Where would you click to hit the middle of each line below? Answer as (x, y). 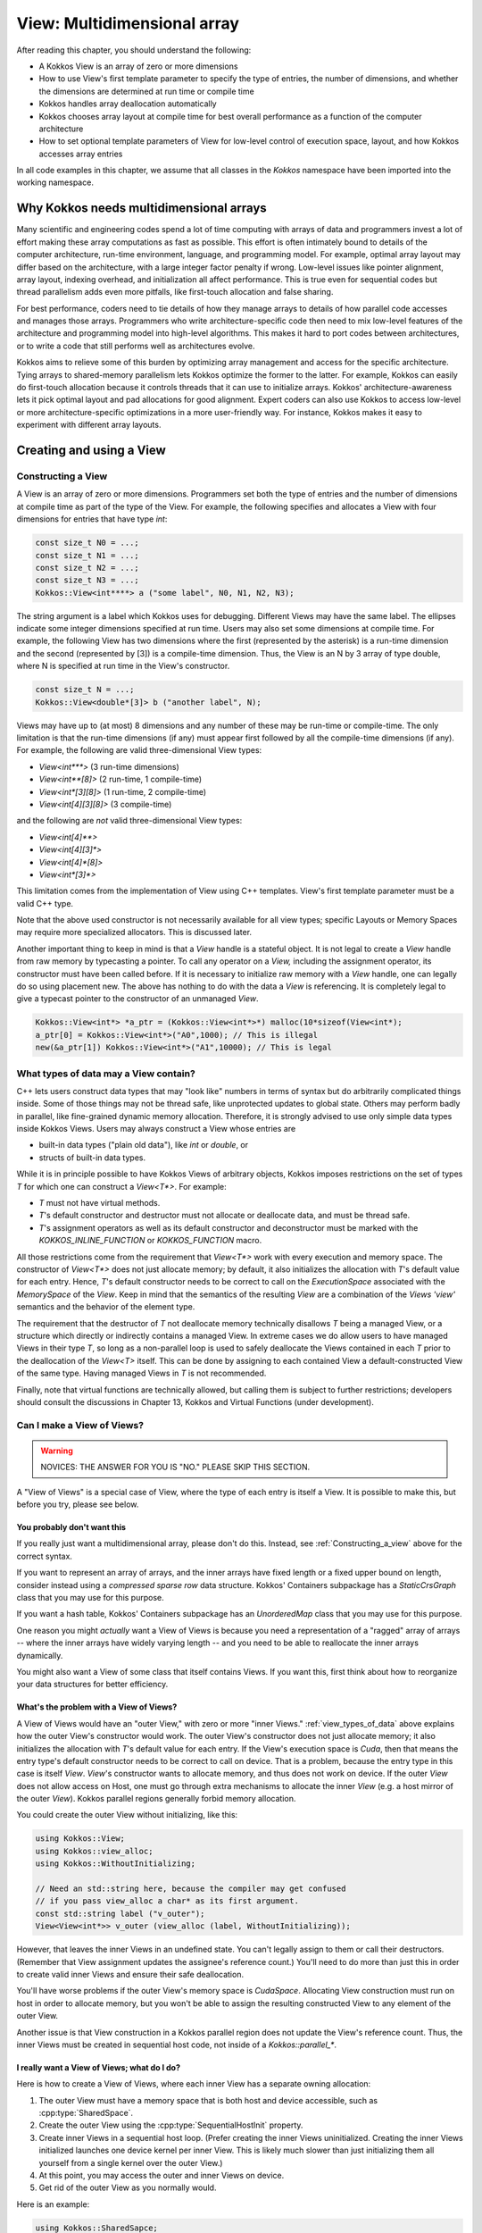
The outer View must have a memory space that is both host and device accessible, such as (208, 2100)
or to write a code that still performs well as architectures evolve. (136, 346)
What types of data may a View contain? (106, 1074)
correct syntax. (45, 1556)
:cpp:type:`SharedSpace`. (86, 2113)
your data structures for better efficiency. (92, 1685)
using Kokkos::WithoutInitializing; (116, 1864)
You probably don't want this (71, 1527)
